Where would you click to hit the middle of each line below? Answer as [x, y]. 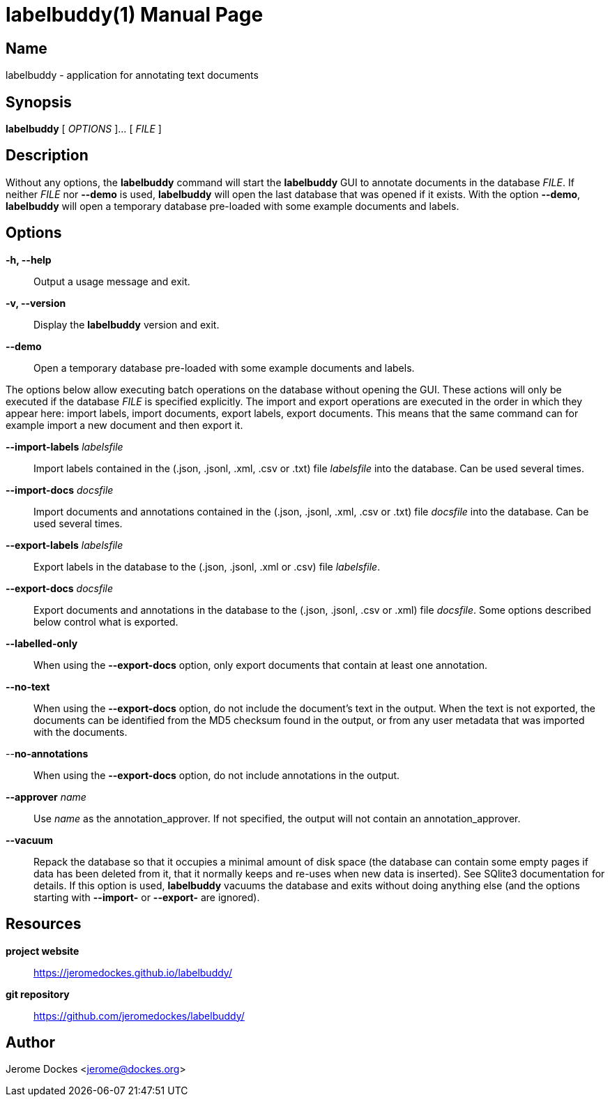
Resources [44, 924]
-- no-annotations [47, 753]
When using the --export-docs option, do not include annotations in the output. [217, 775]
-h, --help [29, 259]
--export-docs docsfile [59, 588]
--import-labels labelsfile [64, 446]
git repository [38, 994]
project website [43, 951]
